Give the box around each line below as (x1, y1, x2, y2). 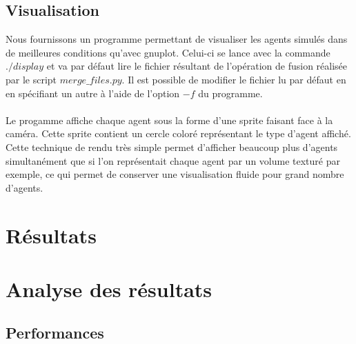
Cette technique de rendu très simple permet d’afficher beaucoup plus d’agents (6, 139, 338, 154)
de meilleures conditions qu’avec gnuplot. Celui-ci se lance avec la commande (6, 45, 330, 59)
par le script (6, 72, 57, 86)
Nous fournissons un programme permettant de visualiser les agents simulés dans (6, 32, 348, 46)
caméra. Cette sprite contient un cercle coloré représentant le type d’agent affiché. (6, 126, 351, 141)
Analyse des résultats (6, 274, 212, 303)
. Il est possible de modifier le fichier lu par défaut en (121, 72, 346, 86)
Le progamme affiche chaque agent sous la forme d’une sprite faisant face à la (6, 112, 333, 127)
